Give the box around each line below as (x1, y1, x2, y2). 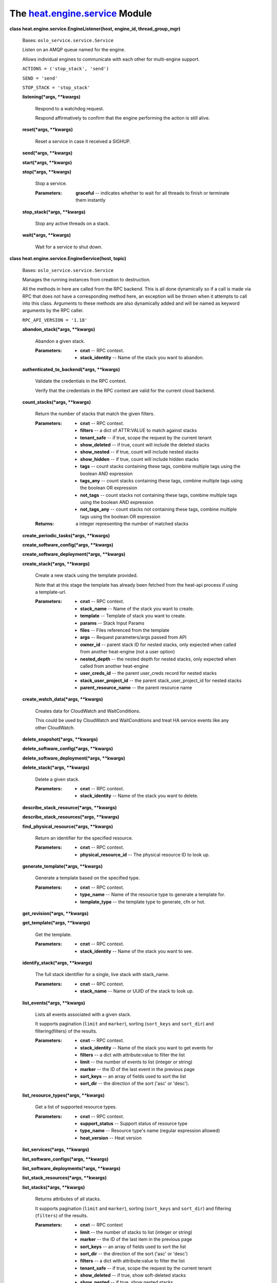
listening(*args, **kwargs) (22, 94, 81, 100)
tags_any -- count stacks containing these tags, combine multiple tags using (80, 477, 243, 483)
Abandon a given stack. (35, 338, 86, 344)
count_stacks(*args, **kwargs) (22, 399, 91, 405)
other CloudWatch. (35, 724, 75, 731)
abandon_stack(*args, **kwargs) (22, 326, 95, 333)
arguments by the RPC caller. (22, 307, 84, 314)
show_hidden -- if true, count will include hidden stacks (80, 456, 199, 462)
